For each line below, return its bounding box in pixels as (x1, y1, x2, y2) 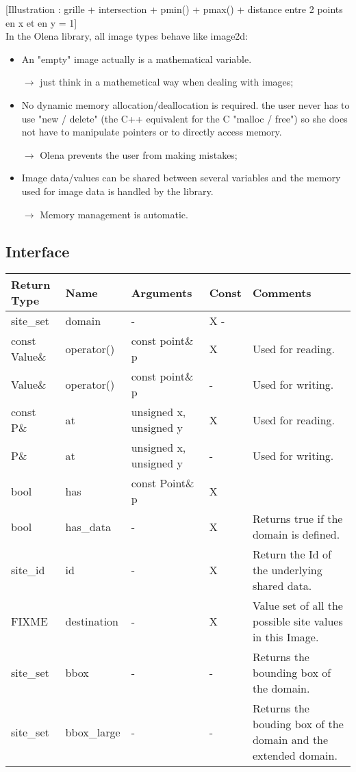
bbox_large (65, 723, 120, 740)
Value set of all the (252, 597, 343, 614)
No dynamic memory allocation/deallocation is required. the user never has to (21, 97, 350, 112)
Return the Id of (252, 546, 331, 563)
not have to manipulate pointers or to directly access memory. (21, 125, 282, 139)
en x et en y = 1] (5, 15, 77, 29)
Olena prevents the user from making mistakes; (40, 147, 238, 162)
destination (65, 613, 119, 630)
